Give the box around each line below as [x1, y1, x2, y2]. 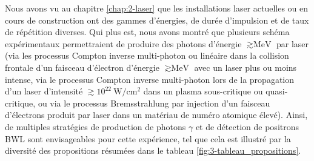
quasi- [266, 85, 288, 97]
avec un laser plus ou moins [194, 61, 297, 73]
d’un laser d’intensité [5, 85, 83, 97]
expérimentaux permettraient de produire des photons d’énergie [5, 37, 242, 50]
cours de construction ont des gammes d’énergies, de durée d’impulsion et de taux [5, 13, 309, 26]
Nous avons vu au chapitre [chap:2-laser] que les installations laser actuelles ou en [5, 2, 309, 14]
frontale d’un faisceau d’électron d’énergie [5, 61, 159, 73]
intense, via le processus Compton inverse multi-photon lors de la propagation [5, 73, 295, 85]
